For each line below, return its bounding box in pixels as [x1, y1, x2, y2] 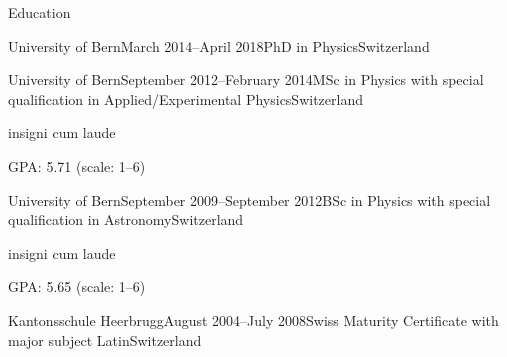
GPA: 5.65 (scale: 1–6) [8, 276, 146, 297]
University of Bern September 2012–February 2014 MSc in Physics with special [8, 69, 484, 90]
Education [8, 2, 71, 22]
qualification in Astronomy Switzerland [8, 209, 244, 230]
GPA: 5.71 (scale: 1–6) [8, 155, 146, 176]
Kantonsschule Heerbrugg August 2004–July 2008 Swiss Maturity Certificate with [8, 309, 499, 330]
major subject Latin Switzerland [8, 329, 202, 350]
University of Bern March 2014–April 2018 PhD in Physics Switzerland [8, 35, 430, 56]
